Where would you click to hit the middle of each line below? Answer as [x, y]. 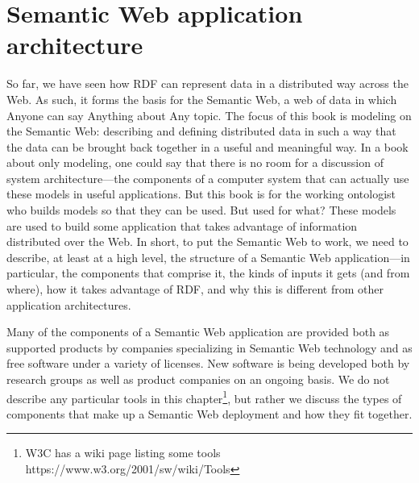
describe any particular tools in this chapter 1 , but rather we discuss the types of [204, 397]
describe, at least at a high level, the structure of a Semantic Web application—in [208, 257]
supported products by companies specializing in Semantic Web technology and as [209, 347]
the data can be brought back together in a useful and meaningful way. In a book [207, 146]
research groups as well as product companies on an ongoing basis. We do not [198, 379]
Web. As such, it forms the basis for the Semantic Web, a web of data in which [202, 99]
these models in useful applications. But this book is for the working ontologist [201, 194]
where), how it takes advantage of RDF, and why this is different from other [195, 289]
